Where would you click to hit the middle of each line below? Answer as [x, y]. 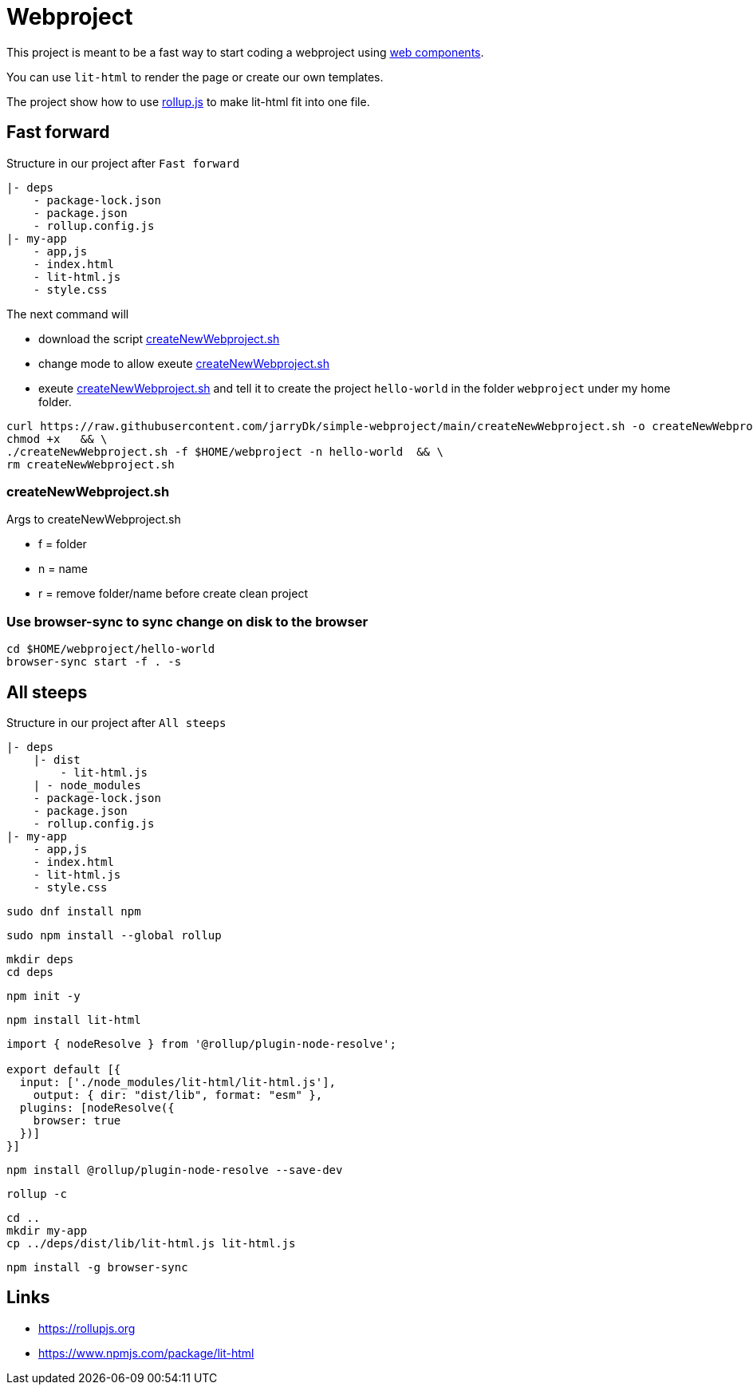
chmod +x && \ [57, 439]
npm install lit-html [74, 1020]
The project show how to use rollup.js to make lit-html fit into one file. [188, 101]
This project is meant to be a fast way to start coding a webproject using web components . [245, 52]
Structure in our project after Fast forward [123, 163]
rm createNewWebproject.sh [91, 464]
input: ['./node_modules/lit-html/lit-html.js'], [178, 1082]
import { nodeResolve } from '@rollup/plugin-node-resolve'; [201, 1043]
